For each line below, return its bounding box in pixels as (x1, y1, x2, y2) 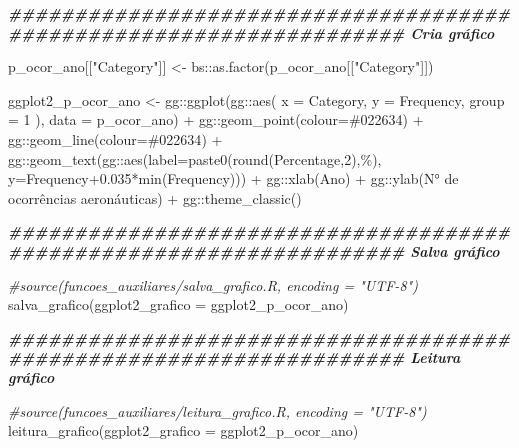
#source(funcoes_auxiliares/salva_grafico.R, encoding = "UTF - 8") (8, 274, 418, 295)
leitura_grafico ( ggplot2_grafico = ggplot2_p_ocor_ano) (8, 420, 359, 441)
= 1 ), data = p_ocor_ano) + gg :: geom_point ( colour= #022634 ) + (8, 109, 424, 130)
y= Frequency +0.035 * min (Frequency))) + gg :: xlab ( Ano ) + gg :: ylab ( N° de (8, 168, 459, 189)
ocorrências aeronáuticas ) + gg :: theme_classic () (8, 187, 302, 208)
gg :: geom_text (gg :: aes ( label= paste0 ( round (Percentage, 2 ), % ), (8, 148, 382, 169)
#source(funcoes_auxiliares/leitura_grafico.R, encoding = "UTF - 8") (8, 400, 427, 421)
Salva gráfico (410, 240, 500, 261)
